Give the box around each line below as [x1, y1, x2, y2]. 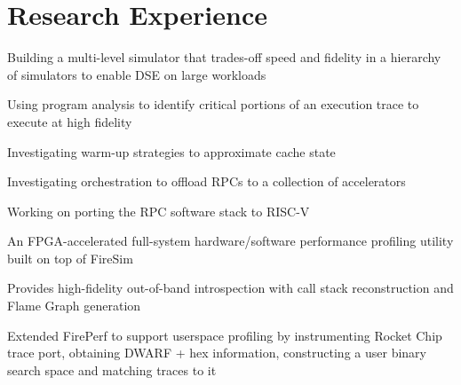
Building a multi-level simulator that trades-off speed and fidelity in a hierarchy [7, 48, 441, 67]
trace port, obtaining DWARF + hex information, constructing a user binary [7, 343, 426, 362]
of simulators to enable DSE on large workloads [7, 65, 266, 83]
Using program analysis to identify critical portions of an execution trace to [7, 95, 419, 114]
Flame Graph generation [7, 296, 141, 315]
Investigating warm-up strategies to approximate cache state [7, 142, 336, 161]
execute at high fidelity [7, 112, 132, 130]
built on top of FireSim [7, 248, 133, 267]
